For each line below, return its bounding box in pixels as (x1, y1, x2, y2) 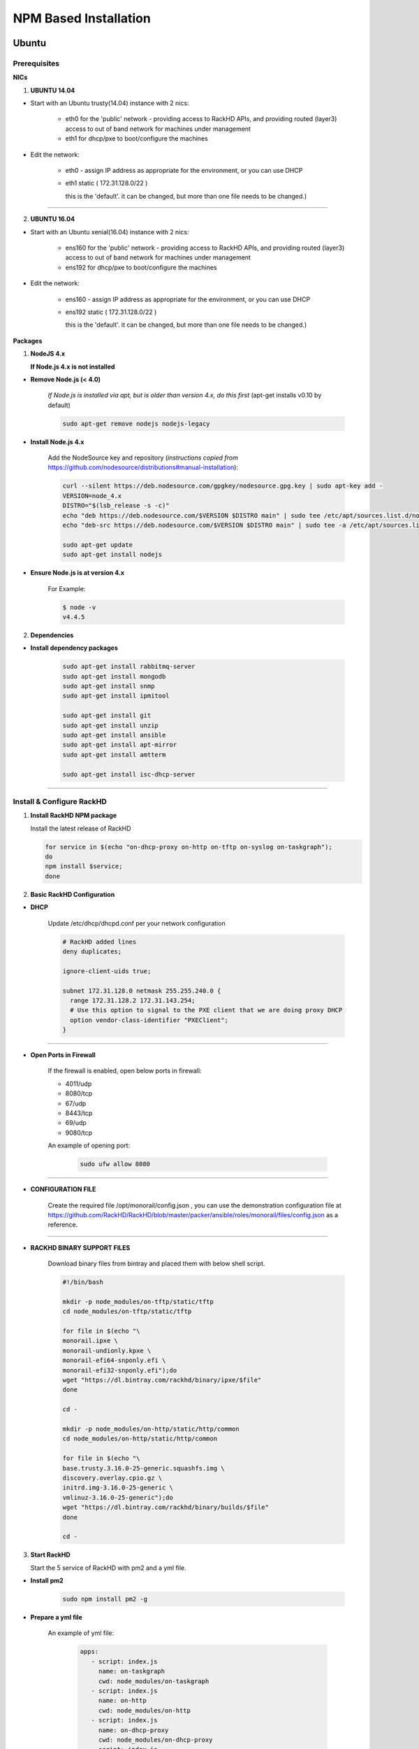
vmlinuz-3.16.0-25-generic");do (62, 1494, 174, 1501)
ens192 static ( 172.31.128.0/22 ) (65, 308, 157, 316)
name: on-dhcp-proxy (98, 1726, 169, 1734)
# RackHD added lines (62, 937, 137, 946)
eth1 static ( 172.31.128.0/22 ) (65, 179, 148, 187)
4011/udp (65, 1079, 92, 1088)
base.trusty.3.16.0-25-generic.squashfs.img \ (62, 1464, 225, 1472)
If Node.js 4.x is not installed (30, 362, 115, 371)
